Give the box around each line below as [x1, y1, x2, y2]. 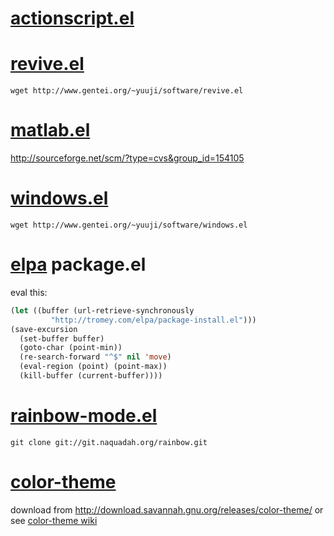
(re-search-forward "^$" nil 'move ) [19, 352, 172, 362]
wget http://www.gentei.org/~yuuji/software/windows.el [10, 220, 248, 230]
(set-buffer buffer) [19, 333, 105, 344]
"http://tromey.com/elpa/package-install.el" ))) [50, 315, 257, 325]
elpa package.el [10, 253, 147, 276]
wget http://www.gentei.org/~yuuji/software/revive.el [10, 86, 244, 96]
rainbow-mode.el [10, 405, 158, 427]
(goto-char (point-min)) [19, 343, 123, 353]
